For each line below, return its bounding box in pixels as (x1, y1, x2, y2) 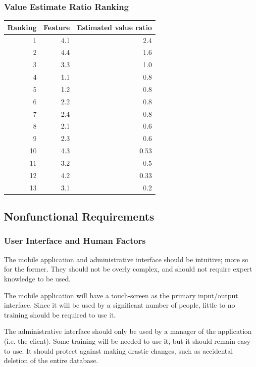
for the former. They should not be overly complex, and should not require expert (4, 264, 253, 274)
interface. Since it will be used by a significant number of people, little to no (4, 300, 235, 310)
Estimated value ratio (77, 22, 152, 32)
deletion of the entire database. (4, 355, 98, 366)
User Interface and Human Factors (4, 234, 146, 247)
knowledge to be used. (4, 273, 71, 283)
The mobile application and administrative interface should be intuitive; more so (4, 254, 249, 264)
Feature (43, 22, 70, 32)
